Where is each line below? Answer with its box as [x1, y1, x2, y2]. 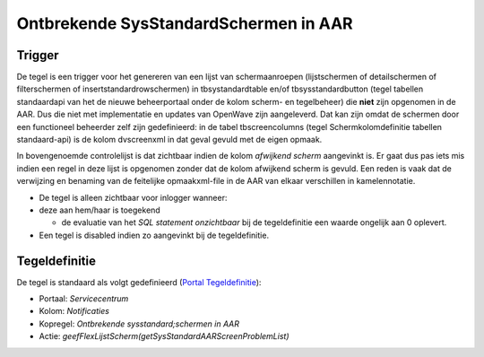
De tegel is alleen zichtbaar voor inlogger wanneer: [39, 192, 228, 203]
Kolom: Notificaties [39, 306, 109, 317]
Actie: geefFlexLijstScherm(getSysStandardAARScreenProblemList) [39, 331, 290, 342]
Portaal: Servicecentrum [39, 293, 129, 304]
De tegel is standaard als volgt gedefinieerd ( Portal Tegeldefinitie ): [16, 276, 262, 287]
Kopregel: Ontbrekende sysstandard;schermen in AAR [39, 318, 239, 329]
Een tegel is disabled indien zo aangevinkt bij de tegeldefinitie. [39, 230, 269, 240]
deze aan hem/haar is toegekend [39, 205, 160, 215]
